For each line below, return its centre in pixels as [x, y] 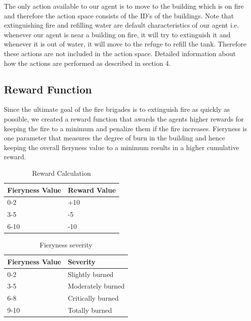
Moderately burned [96, 286]
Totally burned [90, 310]
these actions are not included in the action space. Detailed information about [120, 53]
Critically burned [93, 298]
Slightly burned [91, 274]
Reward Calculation [62, 173]
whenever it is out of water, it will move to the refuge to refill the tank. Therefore [125, 44]
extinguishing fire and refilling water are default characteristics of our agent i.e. [122, 25]
